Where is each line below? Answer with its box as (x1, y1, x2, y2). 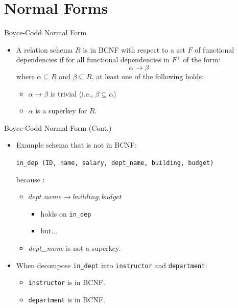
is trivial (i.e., (50, 88, 93, 99)
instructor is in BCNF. (28, 277, 105, 288)
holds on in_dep (40, 208, 91, 219)
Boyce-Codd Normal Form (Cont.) (4, 122, 112, 133)
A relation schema (16, 44, 73, 55)
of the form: (183, 54, 220, 65)
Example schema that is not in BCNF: (16, 139, 137, 150)
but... (40, 225, 58, 236)
